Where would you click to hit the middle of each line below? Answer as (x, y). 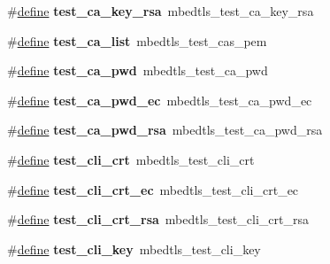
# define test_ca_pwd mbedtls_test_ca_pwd (138, 70)
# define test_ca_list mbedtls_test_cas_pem (137, 40)
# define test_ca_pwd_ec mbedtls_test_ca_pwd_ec (160, 100)
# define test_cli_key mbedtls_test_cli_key (134, 248)
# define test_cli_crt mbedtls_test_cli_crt (131, 159)
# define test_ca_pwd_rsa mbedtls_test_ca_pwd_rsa (165, 130)
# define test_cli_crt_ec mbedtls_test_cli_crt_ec (153, 189)
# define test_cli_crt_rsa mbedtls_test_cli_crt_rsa (158, 219)
